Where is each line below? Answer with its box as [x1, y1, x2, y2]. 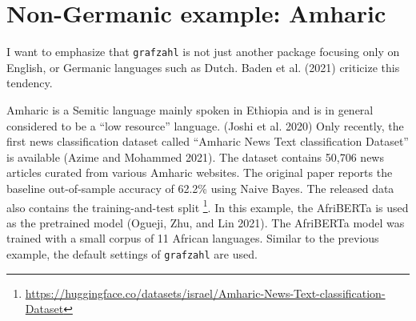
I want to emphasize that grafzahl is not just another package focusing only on [6, 43, 400, 60]
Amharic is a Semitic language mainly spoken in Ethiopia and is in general [6, 101, 374, 118]
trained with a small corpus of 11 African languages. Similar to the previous [6, 230, 379, 247]
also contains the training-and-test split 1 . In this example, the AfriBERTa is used [6, 196, 409, 215]
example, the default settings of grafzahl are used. [6, 245, 258, 262]
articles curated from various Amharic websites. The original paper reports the [6, 164, 393, 181]
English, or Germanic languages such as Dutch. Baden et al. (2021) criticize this [6, 58, 400, 75]
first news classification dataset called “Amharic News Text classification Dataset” [6, 133, 409, 150]
